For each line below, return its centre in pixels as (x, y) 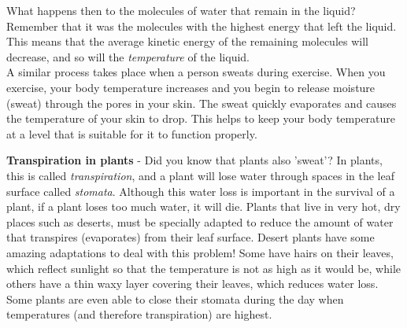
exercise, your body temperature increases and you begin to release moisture (191, 87)
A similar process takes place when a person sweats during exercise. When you (196, 72)
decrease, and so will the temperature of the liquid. (128, 56)
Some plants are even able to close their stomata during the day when (175, 299)
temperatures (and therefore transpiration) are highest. (139, 314)
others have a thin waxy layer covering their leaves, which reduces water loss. (192, 284)
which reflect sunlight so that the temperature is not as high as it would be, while (203, 268)
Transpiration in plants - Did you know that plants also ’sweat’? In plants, (194, 160)
